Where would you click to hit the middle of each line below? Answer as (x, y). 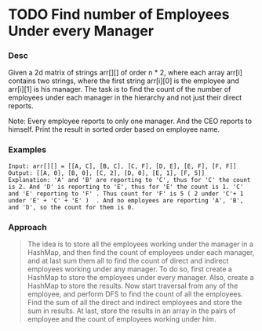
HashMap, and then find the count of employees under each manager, (141, 253)
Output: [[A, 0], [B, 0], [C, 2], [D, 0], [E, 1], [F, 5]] (107, 173)
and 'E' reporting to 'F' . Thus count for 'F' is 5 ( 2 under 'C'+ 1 (126, 194)
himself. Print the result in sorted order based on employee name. (114, 129)
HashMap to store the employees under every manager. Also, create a (140, 278)
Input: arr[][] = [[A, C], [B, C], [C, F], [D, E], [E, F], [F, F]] (122, 166)
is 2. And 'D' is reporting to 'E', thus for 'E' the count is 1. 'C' (126, 187)
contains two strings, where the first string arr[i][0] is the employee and (124, 81)
